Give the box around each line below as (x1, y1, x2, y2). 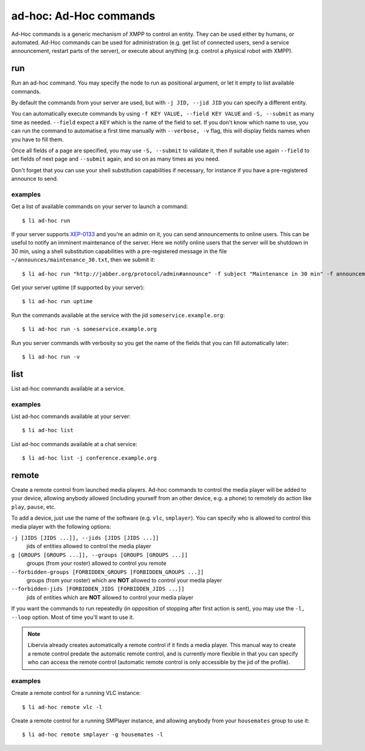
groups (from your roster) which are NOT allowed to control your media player (26, 577, 222, 584)
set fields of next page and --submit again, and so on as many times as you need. (11, 155, 220, 162)
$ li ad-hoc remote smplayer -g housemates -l (22, 731, 164, 738)
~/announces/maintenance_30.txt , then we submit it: (11, 256, 155, 264)
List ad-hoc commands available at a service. (11, 385, 125, 392)
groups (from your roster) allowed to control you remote (26, 560, 167, 567)
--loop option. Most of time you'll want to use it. (11, 613, 134, 621)
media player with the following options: (11, 523, 112, 530)
